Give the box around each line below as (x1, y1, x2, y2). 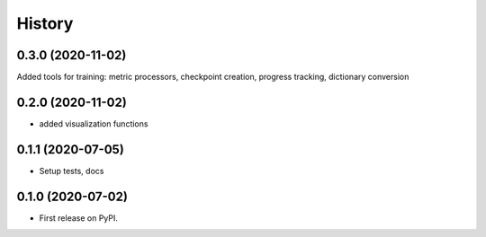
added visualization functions (39, 118, 148, 129)
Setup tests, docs (39, 165, 104, 176)
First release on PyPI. (39, 212, 119, 224)
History (16, 13, 74, 33)
